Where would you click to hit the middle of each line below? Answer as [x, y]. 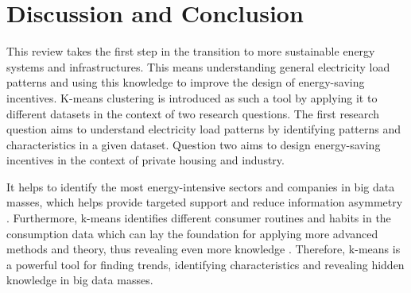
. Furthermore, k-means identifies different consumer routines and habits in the [199, 218]
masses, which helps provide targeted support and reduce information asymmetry [205, 202]
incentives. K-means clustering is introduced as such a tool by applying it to [192, 97]
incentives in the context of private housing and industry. [145, 160]
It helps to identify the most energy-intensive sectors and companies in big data [201, 186]
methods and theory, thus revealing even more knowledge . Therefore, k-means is [204, 249]
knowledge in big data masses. [80, 280]
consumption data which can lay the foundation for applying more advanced [192, 233]
